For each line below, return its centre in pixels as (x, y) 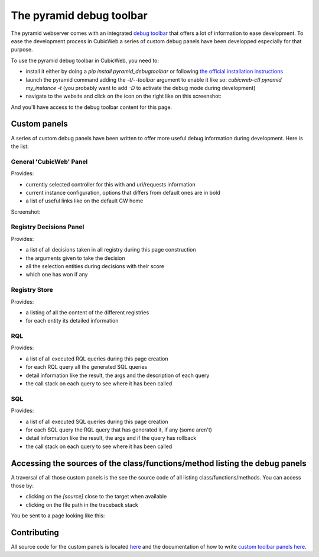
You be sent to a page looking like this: (58, 516)
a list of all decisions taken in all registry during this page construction (111, 250)
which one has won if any (57, 275)
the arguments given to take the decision (75, 258)
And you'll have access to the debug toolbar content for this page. (92, 107)
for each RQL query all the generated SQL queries (87, 367)
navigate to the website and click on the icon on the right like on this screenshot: (123, 96)
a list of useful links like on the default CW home (84, 201)
